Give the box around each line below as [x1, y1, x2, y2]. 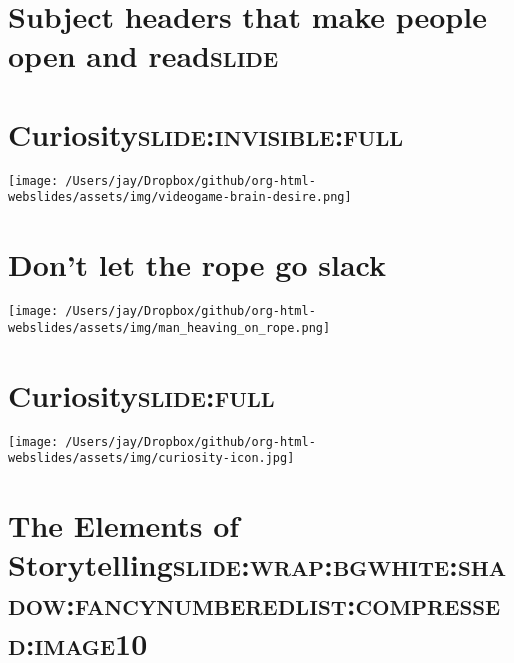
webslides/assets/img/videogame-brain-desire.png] [8, 190, 352, 205]
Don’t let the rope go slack [8, 244, 386, 285]
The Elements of [8, 505, 240, 546]
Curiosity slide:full [8, 374, 275, 415]
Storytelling [8, 544, 173, 585]
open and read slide [8, 35, 279, 76]
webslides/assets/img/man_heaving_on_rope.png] [8, 320, 331, 335]
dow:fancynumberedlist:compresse [8, 583, 501, 624]
